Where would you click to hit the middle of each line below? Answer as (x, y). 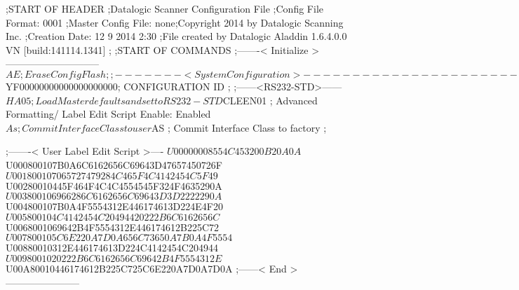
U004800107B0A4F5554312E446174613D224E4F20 (114, 206)
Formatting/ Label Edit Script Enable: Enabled (108, 114)
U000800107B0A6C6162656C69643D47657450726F (114, 164)
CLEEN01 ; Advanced (270, 100)
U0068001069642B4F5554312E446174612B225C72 (113, 227)
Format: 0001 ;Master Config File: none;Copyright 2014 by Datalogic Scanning (175, 22)
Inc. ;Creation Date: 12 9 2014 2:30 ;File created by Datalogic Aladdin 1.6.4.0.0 (176, 36)
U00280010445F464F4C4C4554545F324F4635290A (114, 185)
